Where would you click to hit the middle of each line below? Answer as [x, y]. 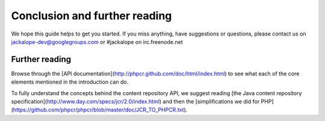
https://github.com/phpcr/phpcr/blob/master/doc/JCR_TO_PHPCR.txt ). [100, 110]
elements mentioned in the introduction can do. [70, 82]
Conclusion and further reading [91, 16]
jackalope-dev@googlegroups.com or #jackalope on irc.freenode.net [97, 42]
